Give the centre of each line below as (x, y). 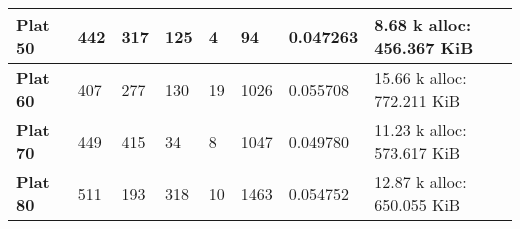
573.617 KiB (417, 152)
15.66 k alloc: (420, 77)
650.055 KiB (417, 204)
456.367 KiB (424, 47)
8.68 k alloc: (423, 24)
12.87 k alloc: (420, 181)
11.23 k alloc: (420, 129)
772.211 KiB (417, 100)
